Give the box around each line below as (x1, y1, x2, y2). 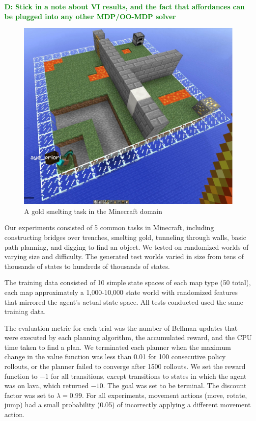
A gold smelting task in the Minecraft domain (24, 206, 162, 216)
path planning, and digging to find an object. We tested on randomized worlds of (4, 241, 249, 252)
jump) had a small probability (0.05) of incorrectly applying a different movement (4, 399, 251, 410)
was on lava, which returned (4, 380, 89, 391)
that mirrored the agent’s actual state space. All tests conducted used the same (4, 296, 243, 307)
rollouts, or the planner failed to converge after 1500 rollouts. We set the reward (4, 361, 246, 371)
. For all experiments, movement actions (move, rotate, (82, 390, 247, 400)
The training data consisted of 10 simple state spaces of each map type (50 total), (4, 277, 251, 288)
